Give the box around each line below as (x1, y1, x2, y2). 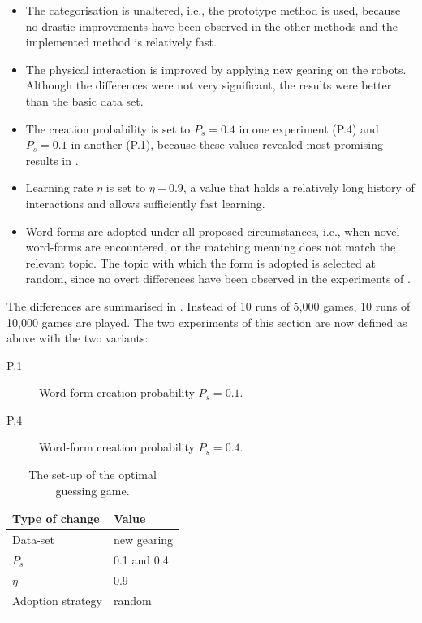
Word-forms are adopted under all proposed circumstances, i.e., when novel (25, 222, 400, 239)
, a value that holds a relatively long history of (183, 179, 415, 196)
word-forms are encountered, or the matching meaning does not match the (25, 238, 396, 255)
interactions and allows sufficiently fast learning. (25, 194, 265, 211)
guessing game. (55, 481, 130, 499)
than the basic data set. (25, 92, 144, 109)
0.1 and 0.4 (113, 551, 169, 568)
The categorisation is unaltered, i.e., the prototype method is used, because (25, 2, 401, 18)
